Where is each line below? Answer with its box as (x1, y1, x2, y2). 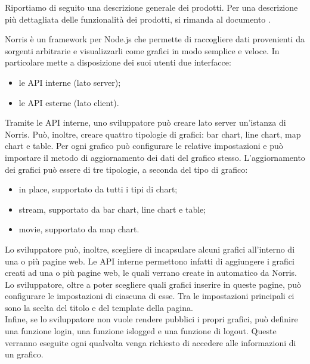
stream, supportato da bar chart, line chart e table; (18, 203, 206, 215)
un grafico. (5, 348, 44, 360)
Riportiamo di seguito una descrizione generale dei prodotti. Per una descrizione (5, 1, 298, 13)
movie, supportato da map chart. (18, 223, 139, 235)
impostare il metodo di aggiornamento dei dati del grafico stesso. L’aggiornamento (5, 151, 305, 163)
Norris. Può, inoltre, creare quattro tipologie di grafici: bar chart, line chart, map (5, 127, 301, 140)
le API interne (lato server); (18, 76, 121, 88)
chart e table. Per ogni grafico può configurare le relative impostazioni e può (5, 139, 283, 152)
